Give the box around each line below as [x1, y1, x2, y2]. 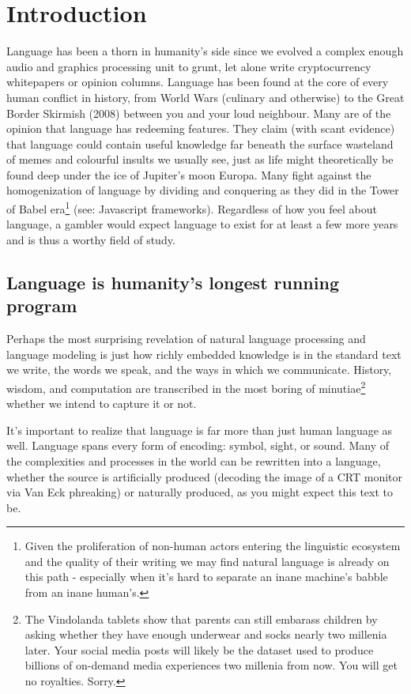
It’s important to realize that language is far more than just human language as [6, 421, 393, 438]
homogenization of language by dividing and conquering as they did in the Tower [6, 182, 399, 198]
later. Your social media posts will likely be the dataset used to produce [25, 641, 374, 658]
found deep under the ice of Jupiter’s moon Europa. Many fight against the [6, 166, 371, 183]
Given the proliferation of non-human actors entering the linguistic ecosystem [25, 537, 401, 554]
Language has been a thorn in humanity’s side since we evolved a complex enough [6, 43, 404, 59]
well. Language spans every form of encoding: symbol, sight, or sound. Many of [6, 437, 390, 454]
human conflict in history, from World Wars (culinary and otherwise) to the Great [6, 89, 405, 105]
